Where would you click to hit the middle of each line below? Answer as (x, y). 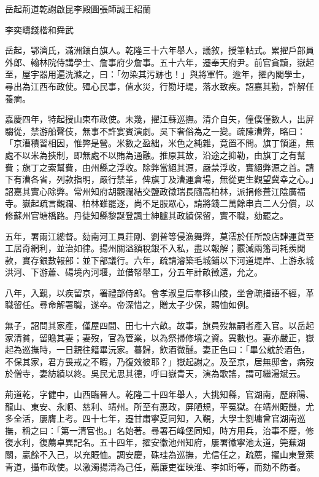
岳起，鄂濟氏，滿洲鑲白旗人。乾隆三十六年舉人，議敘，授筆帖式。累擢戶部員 (159, 50)
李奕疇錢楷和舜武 (39, 29)
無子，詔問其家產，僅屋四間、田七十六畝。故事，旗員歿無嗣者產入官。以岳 (155, 325)
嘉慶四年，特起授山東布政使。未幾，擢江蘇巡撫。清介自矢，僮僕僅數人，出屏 (159, 119)
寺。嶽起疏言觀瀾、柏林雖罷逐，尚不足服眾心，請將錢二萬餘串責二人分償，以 (159, 203)
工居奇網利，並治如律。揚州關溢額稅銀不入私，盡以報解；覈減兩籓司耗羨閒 (155, 248)
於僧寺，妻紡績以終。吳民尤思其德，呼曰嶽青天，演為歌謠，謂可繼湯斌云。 (155, 373)
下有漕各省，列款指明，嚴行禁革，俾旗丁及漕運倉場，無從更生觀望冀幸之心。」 (159, 179)
